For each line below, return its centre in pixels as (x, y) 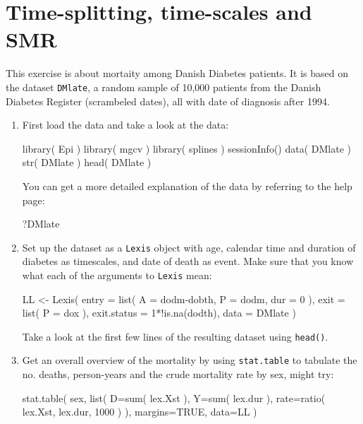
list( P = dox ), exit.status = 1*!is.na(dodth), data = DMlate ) (159, 313)
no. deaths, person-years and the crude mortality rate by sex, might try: (178, 374)
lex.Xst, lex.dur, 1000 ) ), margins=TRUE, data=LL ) (140, 412)
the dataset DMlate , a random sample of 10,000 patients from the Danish (164, 87)
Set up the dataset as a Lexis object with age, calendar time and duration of (189, 247)
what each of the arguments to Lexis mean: (117, 275)
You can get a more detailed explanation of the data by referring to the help (187, 185)
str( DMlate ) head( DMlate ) (87, 162)
